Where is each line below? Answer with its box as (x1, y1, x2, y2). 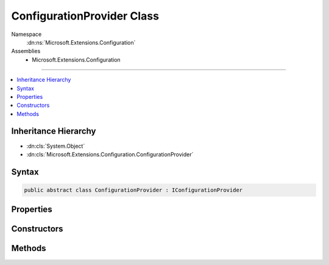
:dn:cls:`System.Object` (26, 142, 85, 150)
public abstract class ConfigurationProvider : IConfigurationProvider (24, 186, 243, 194)
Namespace (11, 31, 42, 38)
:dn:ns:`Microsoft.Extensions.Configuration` (26, 38, 136, 46)
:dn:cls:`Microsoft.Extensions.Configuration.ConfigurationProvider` (26, 150, 194, 158)
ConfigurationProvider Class (11, 9, 160, 23)
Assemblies (11, 48, 41, 55)
